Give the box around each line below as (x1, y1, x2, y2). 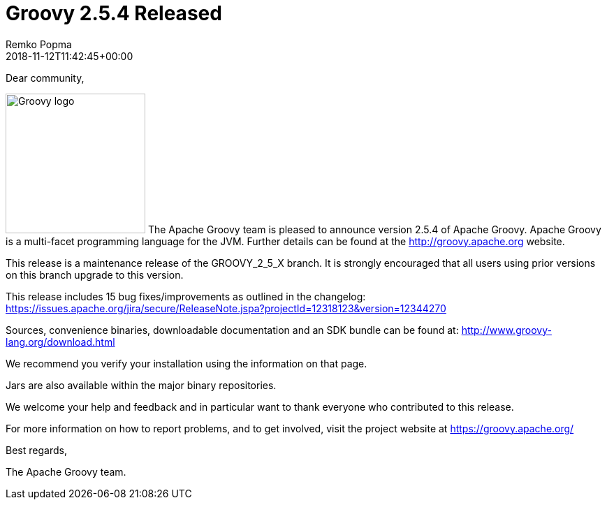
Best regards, (6, 444, 67, 456)
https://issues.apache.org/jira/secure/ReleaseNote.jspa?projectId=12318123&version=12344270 (6, 302, 446, 314)
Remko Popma (6, 38, 72, 50)
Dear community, (6, 71, 85, 84)
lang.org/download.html (6, 335, 115, 348)
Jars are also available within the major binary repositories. (6, 379, 277, 391)
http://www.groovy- (461, 323, 552, 336)
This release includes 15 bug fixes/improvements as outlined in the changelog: (6, 290, 366, 302)
